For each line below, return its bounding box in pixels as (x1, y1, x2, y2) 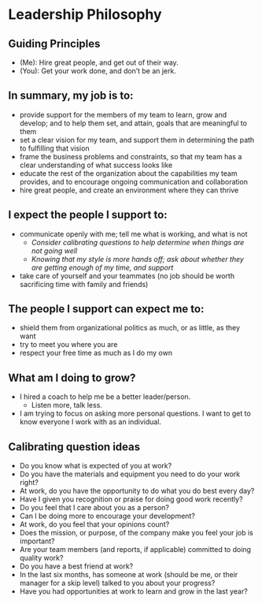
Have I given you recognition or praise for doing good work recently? (19, 494, 243, 504)
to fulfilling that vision (19, 144, 90, 153)
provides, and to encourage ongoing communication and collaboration (19, 177, 248, 186)
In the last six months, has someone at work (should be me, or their (19, 570, 238, 580)
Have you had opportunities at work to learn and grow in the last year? (19, 587, 248, 596)
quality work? (19, 554, 64, 563)
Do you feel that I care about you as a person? (19, 503, 169, 513)
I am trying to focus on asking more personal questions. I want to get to (19, 408, 252, 419)
